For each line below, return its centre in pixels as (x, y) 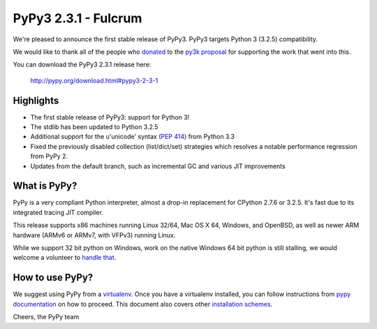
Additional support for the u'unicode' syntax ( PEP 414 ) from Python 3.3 (133, 137)
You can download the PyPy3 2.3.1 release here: (82, 65)
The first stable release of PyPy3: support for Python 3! (110, 117)
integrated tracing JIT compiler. (58, 212)
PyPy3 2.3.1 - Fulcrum (77, 18)
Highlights (36, 100)
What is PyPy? (45, 186)
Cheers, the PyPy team (46, 317)
